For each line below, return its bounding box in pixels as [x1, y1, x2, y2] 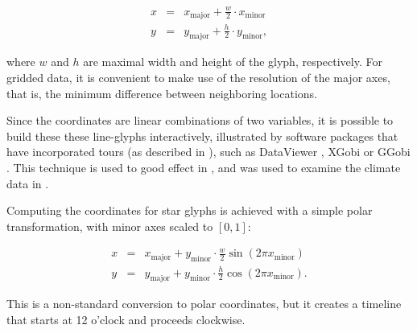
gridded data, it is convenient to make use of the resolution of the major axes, [6, 68, 390, 85]
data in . [6, 175, 49, 191]
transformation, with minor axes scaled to [6, 217, 213, 234]
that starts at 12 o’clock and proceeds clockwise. [6, 311, 246, 328]
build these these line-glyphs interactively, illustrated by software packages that [6, 127, 398, 144]
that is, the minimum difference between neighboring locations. [6, 84, 318, 101]
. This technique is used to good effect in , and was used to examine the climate [6, 158, 401, 175]
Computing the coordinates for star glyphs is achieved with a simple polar [6, 202, 373, 219]
